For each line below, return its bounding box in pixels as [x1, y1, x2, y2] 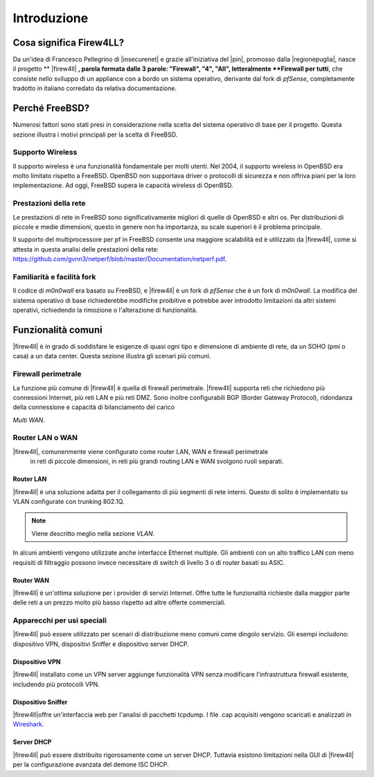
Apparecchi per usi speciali [12, 616, 107, 625]
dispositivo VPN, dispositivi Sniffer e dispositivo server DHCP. [12, 640, 190, 648]
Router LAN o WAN [12, 433, 78, 443]
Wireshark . [12, 720, 44, 728]
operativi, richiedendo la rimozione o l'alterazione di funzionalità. [12, 306, 197, 315]
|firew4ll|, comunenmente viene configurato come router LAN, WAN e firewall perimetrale [12, 447, 269, 455]
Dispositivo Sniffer [12, 697, 68, 706]
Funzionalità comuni [12, 324, 103, 335]
